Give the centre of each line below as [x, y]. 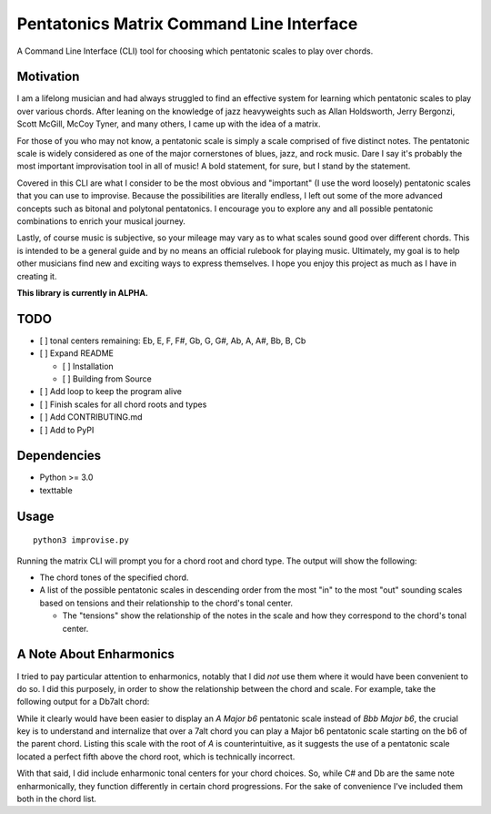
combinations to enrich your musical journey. [101, 221]
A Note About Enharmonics [95, 654]
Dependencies [59, 456]
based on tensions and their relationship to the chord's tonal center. [166, 603]
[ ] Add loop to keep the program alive [110, 392]
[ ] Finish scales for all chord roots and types [123, 404]
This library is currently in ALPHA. [83, 292]
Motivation [48, 77]
